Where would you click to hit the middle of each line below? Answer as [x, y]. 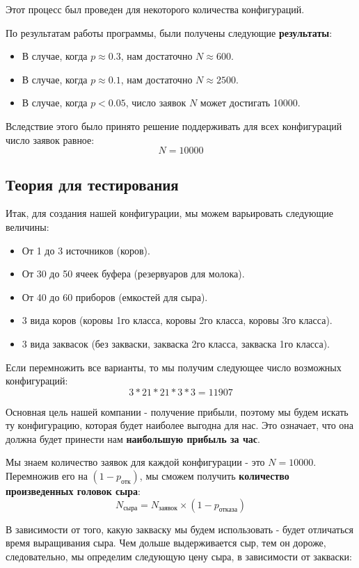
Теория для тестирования [92, 184]
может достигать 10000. [250, 103]
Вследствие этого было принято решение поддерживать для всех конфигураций [174, 125]
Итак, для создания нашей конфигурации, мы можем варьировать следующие [169, 213]
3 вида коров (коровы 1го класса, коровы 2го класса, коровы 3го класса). [177, 320]
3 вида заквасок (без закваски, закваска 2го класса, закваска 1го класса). [176, 343]
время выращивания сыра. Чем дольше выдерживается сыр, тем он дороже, [166, 543]
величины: [27, 226]
